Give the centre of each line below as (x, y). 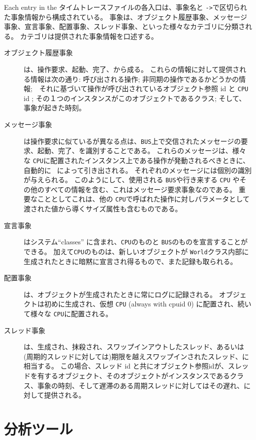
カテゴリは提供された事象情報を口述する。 (89, 36)
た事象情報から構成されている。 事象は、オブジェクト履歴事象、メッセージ (126, 17)
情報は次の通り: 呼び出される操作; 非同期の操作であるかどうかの (134, 79)
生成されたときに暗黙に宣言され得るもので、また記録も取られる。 (130, 261)
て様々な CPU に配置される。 (68, 313)
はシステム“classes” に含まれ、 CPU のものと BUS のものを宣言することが (136, 242)
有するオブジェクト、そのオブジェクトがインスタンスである (134, 376)
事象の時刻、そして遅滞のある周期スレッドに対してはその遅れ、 (141, 385)
